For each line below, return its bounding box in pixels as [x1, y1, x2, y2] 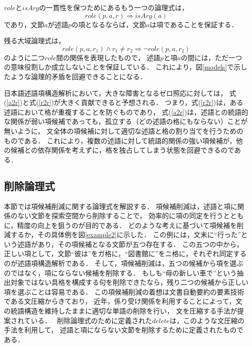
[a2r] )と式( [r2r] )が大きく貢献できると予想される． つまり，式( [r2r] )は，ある [6, 97, 243, 107]
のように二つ [4, 52, 45, 62]
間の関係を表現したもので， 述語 [56, 52, 160, 62]
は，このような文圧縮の [169, 315, 245, 325]
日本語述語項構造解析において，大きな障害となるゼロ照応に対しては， [4, 87, 227, 98]
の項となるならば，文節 [71, 19, 146, 29]
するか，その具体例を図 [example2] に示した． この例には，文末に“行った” [10, 229, 241, 240]
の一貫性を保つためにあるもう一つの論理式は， [39, 2, 189, 12]
